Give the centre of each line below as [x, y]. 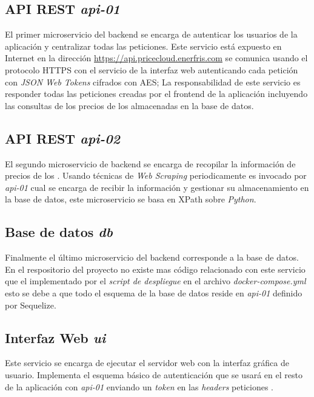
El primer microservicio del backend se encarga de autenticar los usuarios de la [151, 34]
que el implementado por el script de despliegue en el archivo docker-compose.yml [155, 281]
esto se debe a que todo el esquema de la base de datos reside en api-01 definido [154, 292]
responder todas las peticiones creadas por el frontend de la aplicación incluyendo [156, 94]
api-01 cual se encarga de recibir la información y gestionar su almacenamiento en [157, 187]
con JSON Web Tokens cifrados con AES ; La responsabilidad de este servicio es [153, 82]
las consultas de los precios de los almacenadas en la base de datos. [129, 105]
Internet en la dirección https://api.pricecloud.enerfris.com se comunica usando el [156, 58]
